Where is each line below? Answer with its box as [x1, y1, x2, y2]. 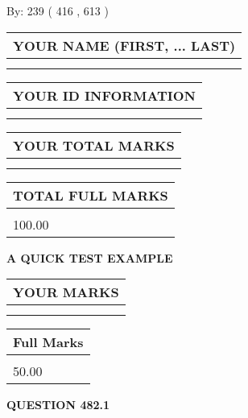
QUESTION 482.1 [6, 396, 110, 413]
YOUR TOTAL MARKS [13, 135, 175, 155]
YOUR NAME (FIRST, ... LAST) [13, 35, 236, 55]
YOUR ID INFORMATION [13, 85, 196, 105]
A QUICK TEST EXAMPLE [6, 249, 173, 266]
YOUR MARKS [13, 283, 119, 302]
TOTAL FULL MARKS [13, 185, 168, 205]
